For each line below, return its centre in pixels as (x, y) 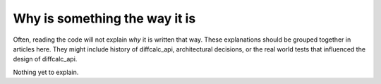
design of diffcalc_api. (45, 59)
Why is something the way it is (104, 18)
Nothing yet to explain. (46, 72)
